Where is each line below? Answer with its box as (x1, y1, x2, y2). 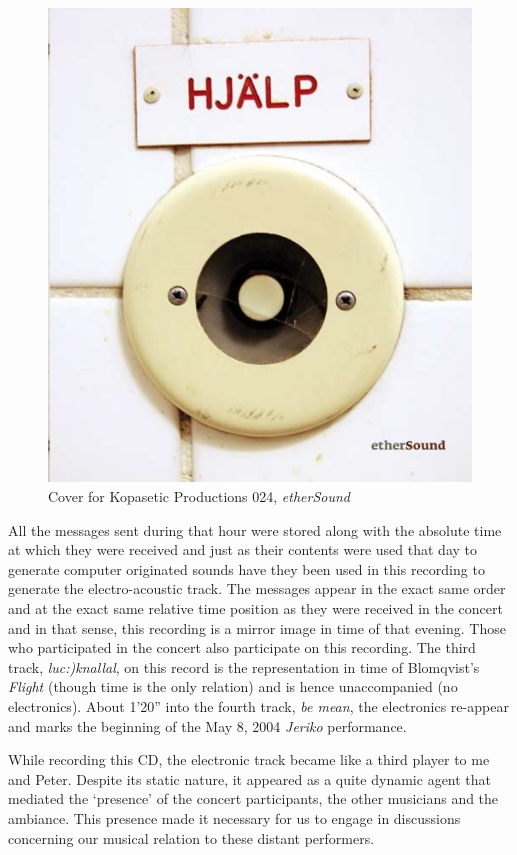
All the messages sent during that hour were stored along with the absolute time (8, 519, 502, 540)
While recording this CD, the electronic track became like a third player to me (8, 749, 490, 770)
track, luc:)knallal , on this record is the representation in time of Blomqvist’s (8, 656, 480, 677)
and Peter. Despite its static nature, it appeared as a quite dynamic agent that (8, 768, 492, 789)
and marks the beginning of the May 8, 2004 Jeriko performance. (8, 715, 407, 736)
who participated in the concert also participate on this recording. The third (8, 637, 476, 658)
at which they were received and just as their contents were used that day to (8, 539, 478, 560)
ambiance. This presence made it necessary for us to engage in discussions (8, 807, 461, 828)
